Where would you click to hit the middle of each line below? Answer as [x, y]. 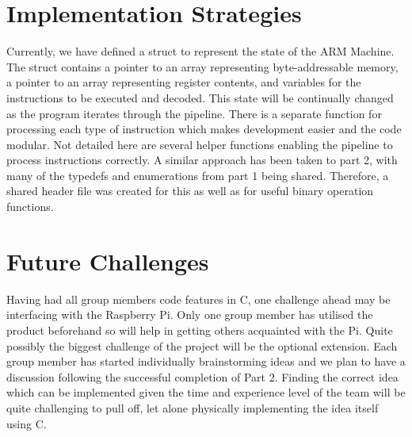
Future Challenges [108, 261]
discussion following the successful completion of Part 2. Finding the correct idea [202, 376]
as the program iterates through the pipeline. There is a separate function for [194, 113]
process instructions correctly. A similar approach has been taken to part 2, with [202, 160]
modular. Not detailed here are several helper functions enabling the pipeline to [200, 144]
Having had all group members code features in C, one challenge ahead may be [198, 299]
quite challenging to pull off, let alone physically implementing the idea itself [193, 407]
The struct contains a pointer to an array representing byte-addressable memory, [202, 66]
